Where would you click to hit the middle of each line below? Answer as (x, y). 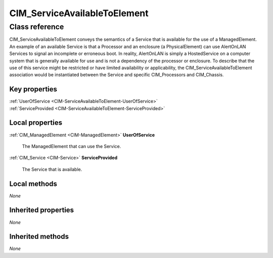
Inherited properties (42, 210)
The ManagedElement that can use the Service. (72, 146)
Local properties (36, 123)
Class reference (37, 27)
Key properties (33, 89)
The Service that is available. (52, 169)
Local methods (33, 184)
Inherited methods (39, 237)
